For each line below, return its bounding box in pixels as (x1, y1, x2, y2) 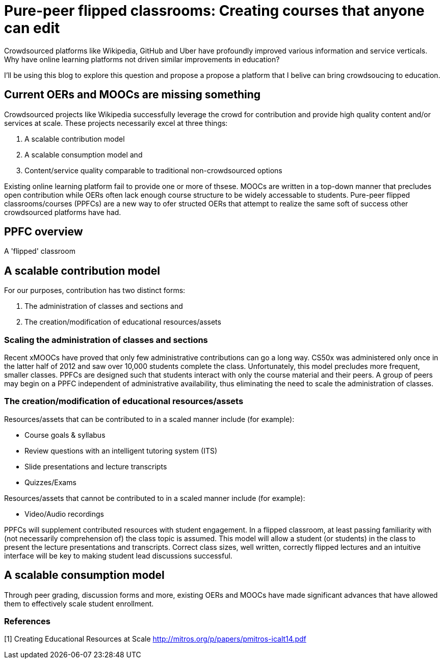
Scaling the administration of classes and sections (4, 334, 208, 345)
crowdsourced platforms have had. (4, 207, 121, 217)
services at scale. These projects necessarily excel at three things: (4, 118, 228, 127)
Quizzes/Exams (24, 478, 76, 487)
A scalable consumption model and (24, 150, 143, 159)
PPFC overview (4, 225, 83, 238)
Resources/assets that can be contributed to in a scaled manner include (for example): (4, 414, 295, 423)
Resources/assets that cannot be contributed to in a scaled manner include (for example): (4, 493, 305, 502)
